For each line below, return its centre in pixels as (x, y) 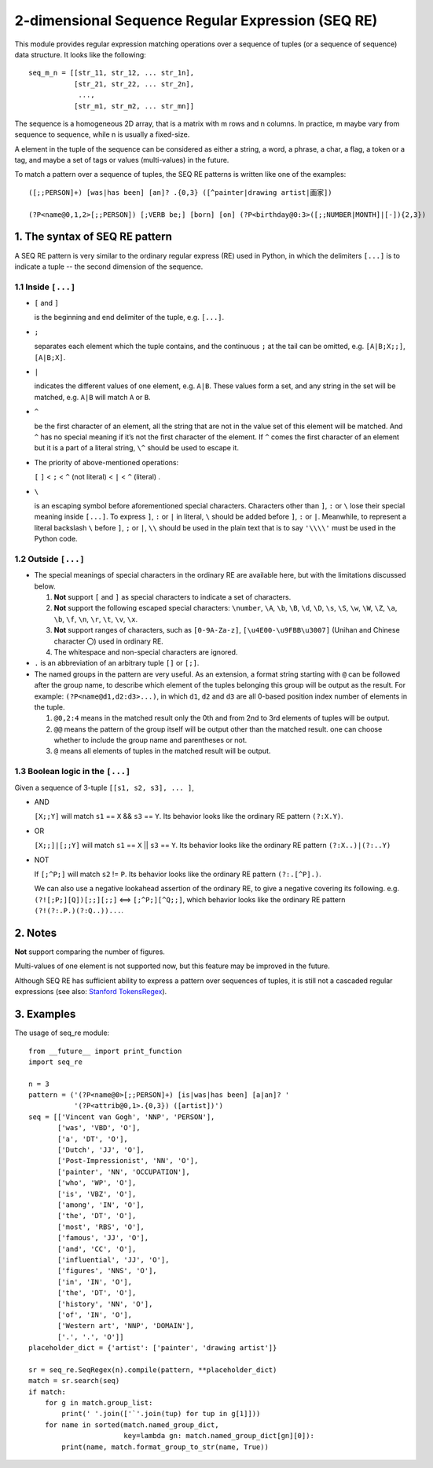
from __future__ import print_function (105, 1051)
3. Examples (45, 1014)
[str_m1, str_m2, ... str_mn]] (134, 106)
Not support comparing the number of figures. (90, 952)
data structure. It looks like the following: (81, 54)
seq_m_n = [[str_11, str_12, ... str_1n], (112, 73)
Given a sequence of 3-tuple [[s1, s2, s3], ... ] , (104, 787)
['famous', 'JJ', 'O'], (103, 1238)
